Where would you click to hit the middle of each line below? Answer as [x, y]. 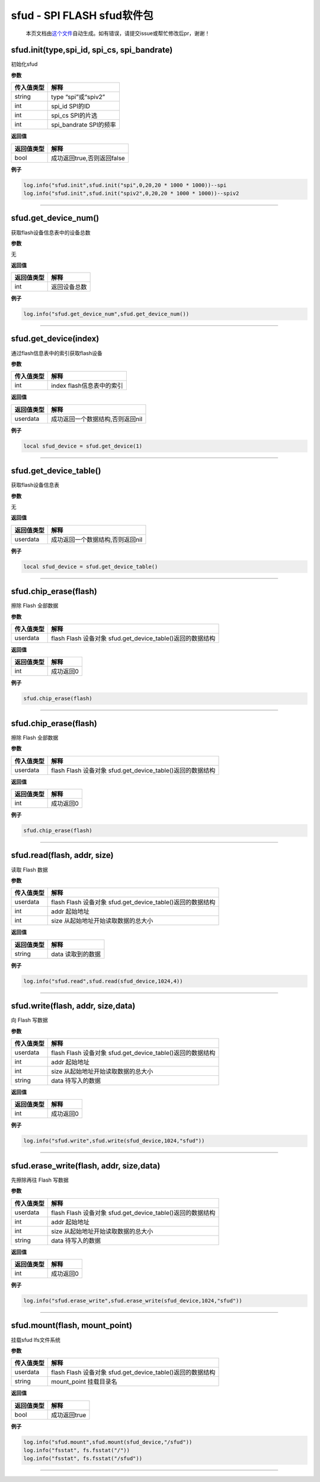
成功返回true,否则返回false [88, 158]
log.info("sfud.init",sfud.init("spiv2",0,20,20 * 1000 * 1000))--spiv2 [131, 193]
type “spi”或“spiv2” [78, 97]
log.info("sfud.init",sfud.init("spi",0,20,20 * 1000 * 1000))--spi [125, 185]
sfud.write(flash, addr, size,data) [73, 1006]
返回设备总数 [69, 287]
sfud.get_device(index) [55, 339]
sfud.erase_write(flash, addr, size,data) [86, 1166]
